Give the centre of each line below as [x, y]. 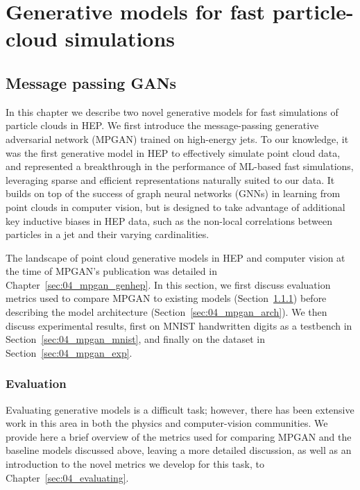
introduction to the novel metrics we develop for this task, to [135, 464]
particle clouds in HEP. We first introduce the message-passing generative [162, 125]
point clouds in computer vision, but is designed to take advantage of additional [175, 206]
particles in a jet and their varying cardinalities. [108, 234]
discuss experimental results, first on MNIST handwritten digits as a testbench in [179, 325]
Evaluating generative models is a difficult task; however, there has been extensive [180, 409]
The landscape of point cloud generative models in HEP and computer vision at [175, 257]
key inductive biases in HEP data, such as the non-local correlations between [169, 220]
